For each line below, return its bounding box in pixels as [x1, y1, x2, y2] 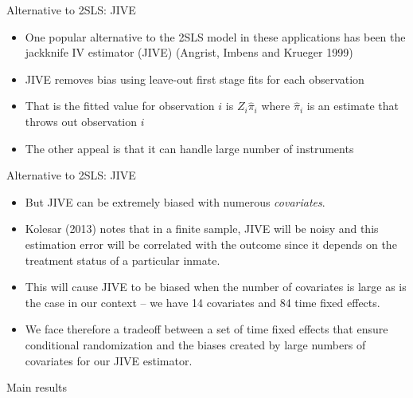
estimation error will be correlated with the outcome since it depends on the [25, 235, 397, 252]
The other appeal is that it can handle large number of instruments [25, 140, 354, 156]
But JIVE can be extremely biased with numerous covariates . [25, 193, 325, 210]
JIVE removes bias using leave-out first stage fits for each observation [25, 70, 364, 87]
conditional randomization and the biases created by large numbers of [25, 336, 366, 353]
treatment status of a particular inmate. [25, 251, 220, 268]
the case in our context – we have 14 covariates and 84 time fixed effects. [25, 294, 380, 310]
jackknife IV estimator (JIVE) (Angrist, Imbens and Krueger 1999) [25, 44, 353, 61]
